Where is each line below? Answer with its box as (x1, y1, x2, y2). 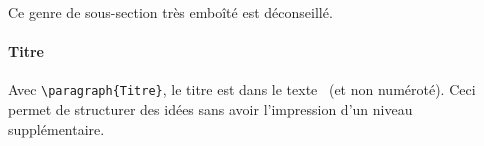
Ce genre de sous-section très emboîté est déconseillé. (8, 2, 333, 22)
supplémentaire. (8, 118, 105, 139)
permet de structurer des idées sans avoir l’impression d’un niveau (8, 99, 413, 120)
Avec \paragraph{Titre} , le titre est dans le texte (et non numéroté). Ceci (8, 79, 476, 100)
